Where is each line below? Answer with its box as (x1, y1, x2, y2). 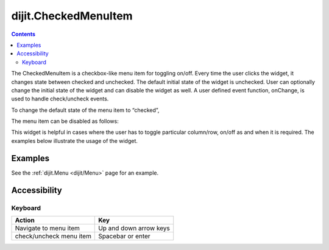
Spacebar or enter (98, 232, 150, 240)
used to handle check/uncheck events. (11, 95, 109, 103)
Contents (11, 30, 36, 38)
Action (15, 216, 35, 224)
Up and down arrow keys (98, 224, 171, 232)
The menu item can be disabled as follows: (11, 117, 119, 125)
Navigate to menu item (15, 224, 80, 232)
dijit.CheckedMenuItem (11, 9, 133, 23)
